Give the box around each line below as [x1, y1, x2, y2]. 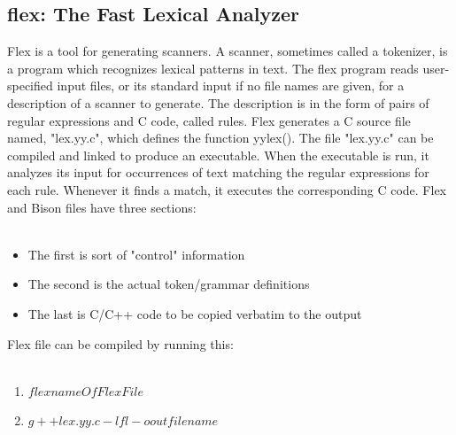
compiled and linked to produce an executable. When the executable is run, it [7, 145, 429, 164]
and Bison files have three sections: [7, 198, 197, 216]
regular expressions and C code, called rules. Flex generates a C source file [7, 111, 411, 129]
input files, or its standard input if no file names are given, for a [57, 76, 405, 95]
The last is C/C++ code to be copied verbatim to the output [27, 304, 362, 322]
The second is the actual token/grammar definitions [27, 275, 310, 293]
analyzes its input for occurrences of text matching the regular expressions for [7, 163, 429, 182]
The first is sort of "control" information [27, 245, 245, 263]
